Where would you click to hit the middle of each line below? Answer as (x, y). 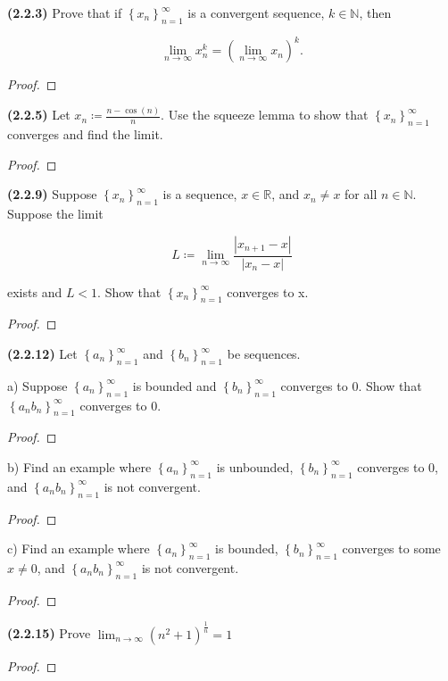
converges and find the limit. (85, 134)
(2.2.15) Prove (49, 633)
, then (375, 12)
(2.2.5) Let (39, 115)
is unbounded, (255, 466)
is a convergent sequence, (256, 12)
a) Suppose (37, 385)
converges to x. (268, 291)
